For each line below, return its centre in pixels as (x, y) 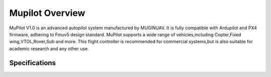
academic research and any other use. (49, 48)
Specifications (33, 63)
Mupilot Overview (47, 13)
